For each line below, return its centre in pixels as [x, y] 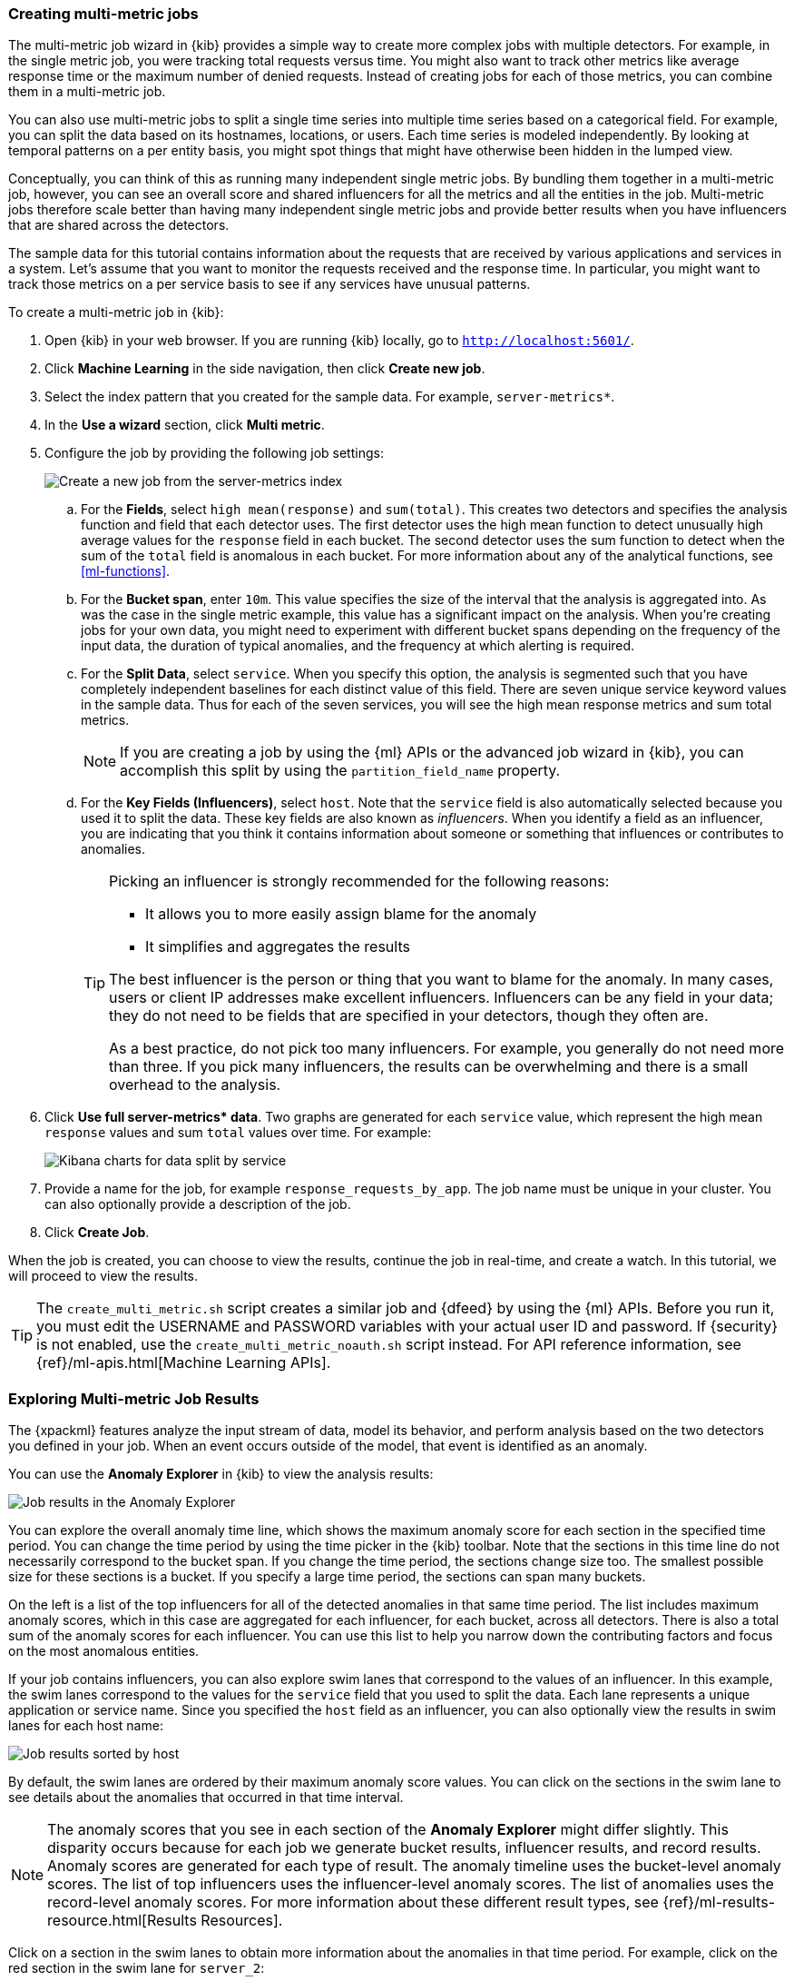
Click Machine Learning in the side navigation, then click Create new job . [265, 369]
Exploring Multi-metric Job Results [134, 1398]
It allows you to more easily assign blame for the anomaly [341, 914]
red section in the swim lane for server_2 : [137, 1968]
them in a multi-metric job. [87, 92]
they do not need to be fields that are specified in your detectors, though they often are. [409, 1016]
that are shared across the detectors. [119, 225]
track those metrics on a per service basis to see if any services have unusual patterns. [270, 284]
